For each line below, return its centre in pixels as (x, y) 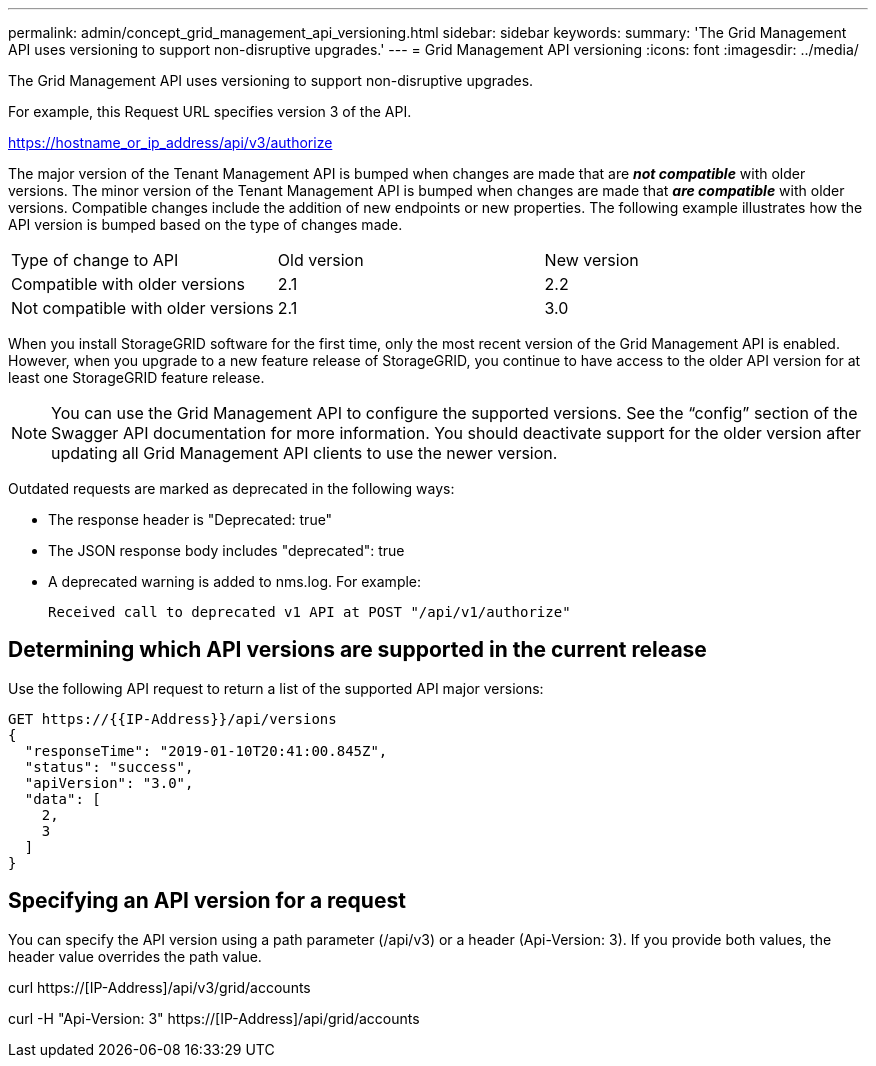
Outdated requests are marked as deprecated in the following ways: (231, 488)
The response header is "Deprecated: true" (190, 519)
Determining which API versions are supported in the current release (357, 650)
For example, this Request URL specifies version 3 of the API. (210, 111)
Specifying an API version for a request (207, 901)
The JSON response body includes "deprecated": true (226, 550)
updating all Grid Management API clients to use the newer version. (304, 453)
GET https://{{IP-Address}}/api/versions (172, 718)
